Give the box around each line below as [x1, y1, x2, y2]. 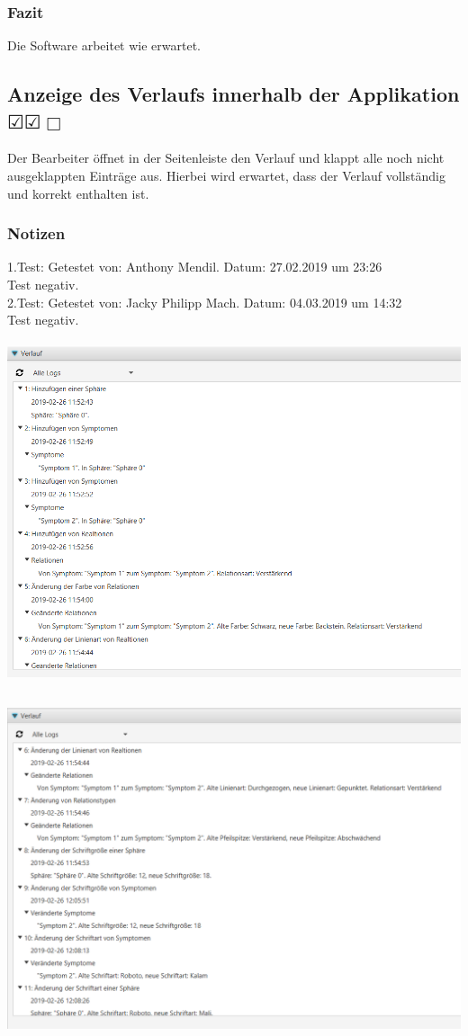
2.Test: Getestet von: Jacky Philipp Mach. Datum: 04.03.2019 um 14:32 [7, 292, 402, 311]
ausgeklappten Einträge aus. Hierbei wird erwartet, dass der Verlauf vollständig [7, 166, 446, 184]
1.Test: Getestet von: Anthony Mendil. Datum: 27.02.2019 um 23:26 [7, 257, 382, 276]
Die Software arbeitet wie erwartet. [7, 36, 201, 55]
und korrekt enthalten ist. [7, 183, 149, 202]
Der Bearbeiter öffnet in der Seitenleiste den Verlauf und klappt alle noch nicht [7, 148, 445, 167]
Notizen [7, 222, 66, 245]
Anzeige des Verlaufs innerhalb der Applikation [7, 80, 460, 108]
